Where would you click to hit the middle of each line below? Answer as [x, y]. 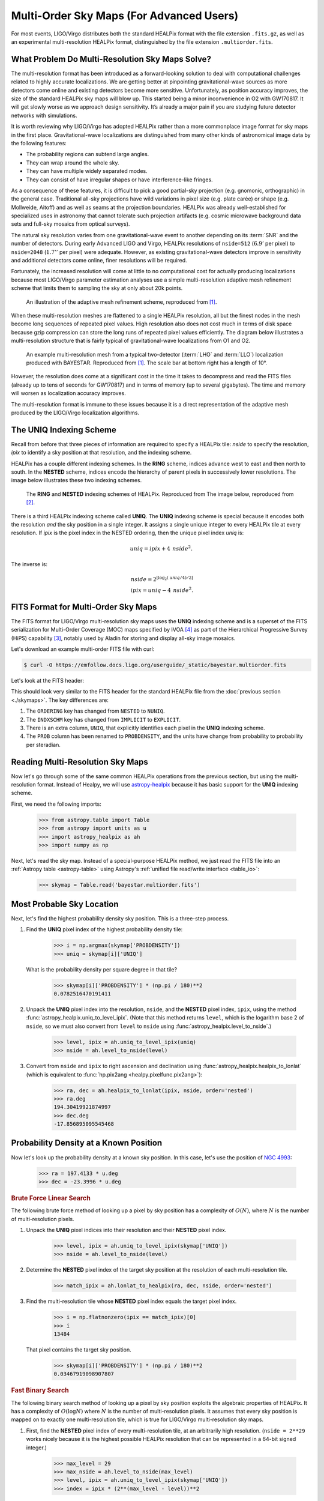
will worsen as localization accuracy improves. [68, 393]
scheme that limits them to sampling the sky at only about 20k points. [97, 288]
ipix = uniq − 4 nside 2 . [162, 590]
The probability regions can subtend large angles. [88, 154]
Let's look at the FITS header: [47, 681]
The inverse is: [29, 564]
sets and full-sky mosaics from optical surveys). [70, 224]
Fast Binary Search [40, 1391]
